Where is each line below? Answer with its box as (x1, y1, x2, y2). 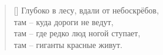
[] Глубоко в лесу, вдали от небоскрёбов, (13, 4, 159, 16)
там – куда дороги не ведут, (13, 15, 114, 27)
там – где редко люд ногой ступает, (13, 27, 141, 39)
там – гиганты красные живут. (13, 38, 123, 50)
